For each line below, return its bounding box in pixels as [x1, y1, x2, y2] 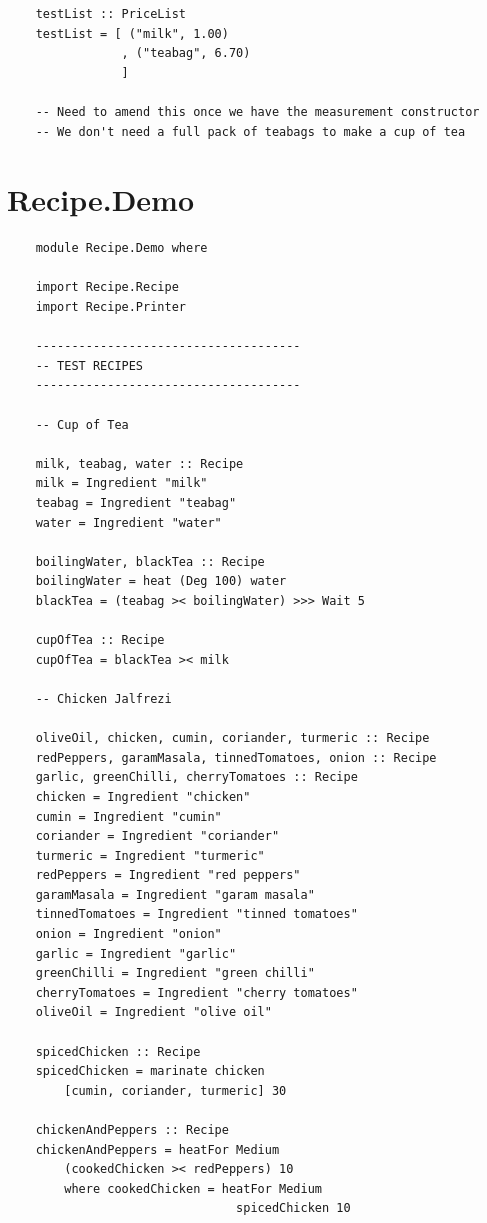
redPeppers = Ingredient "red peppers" [35, 868, 301, 883]
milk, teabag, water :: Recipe [35, 456, 244, 471]
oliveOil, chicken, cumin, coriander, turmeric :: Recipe [35, 731, 430, 746]
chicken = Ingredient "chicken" [35, 789, 251, 804]
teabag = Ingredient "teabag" [35, 496, 237, 510]
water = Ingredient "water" [35, 515, 222, 530]
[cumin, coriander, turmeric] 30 [64, 1083, 287, 1098]
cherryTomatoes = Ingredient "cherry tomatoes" [35, 985, 358, 1000]
